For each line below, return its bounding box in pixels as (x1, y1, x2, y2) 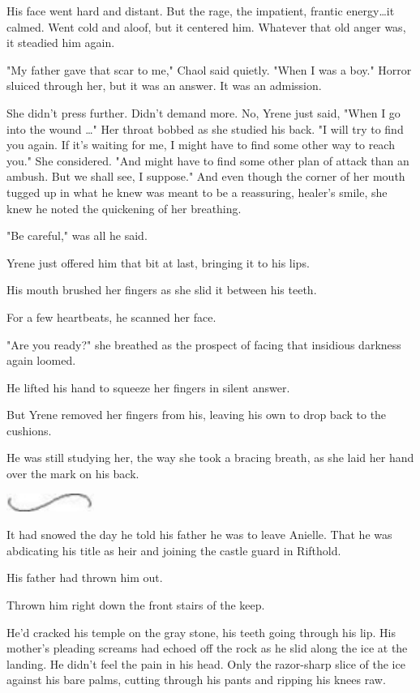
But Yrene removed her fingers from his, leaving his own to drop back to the (6, 406, 387, 423)
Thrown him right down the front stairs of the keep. (6, 597, 265, 614)
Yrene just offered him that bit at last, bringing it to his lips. (6, 254, 310, 271)
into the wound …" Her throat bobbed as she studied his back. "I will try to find (6, 120, 404, 137)
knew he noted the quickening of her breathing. (6, 199, 242, 216)
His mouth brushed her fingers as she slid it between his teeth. (6, 281, 317, 298)
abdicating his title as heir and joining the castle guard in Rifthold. (6, 541, 341, 558)
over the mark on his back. (6, 465, 139, 482)
